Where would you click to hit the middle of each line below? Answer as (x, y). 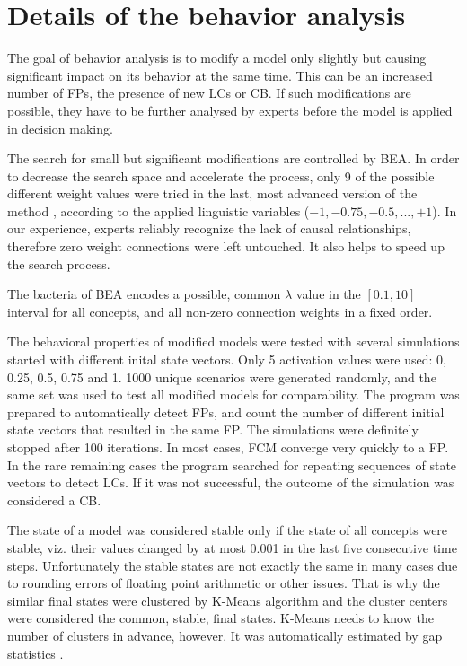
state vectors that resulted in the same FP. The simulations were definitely (213, 429)
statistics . (35, 653)
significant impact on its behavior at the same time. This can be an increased (220, 75)
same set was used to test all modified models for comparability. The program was (233, 394)
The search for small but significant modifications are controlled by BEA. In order (233, 158)
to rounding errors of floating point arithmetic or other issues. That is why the (224, 583)
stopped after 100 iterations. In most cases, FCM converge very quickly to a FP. (228, 447)
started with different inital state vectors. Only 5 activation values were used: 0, (227, 359)
